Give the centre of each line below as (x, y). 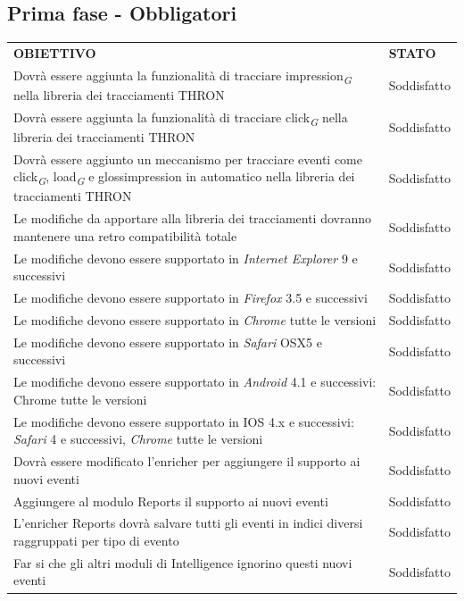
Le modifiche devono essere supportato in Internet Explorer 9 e (186, 258)
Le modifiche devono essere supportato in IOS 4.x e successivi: (184, 421)
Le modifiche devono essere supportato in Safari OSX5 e (168, 342)
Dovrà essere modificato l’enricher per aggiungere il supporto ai (187, 461)
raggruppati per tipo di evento (96, 541)
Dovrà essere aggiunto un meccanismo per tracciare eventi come (188, 159)
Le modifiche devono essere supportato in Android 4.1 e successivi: (195, 382)
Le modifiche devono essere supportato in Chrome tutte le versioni (195, 320)
